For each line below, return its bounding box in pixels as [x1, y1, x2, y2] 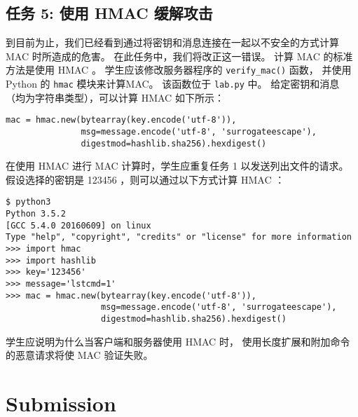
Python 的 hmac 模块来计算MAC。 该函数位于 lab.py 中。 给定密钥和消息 [6, 76, 340, 91]
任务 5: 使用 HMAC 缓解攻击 [6, 2, 213, 24]
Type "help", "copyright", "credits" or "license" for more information [6, 232, 352, 242]
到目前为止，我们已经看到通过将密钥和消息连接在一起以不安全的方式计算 [6, 35, 339, 50]
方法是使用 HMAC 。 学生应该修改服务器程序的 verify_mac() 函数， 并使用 [6, 62, 352, 77]
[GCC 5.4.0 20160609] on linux [6, 220, 151, 231]
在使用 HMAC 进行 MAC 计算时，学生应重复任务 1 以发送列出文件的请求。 [6, 158, 349, 173]
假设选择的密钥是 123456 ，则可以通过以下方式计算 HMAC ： [6, 172, 285, 186]
